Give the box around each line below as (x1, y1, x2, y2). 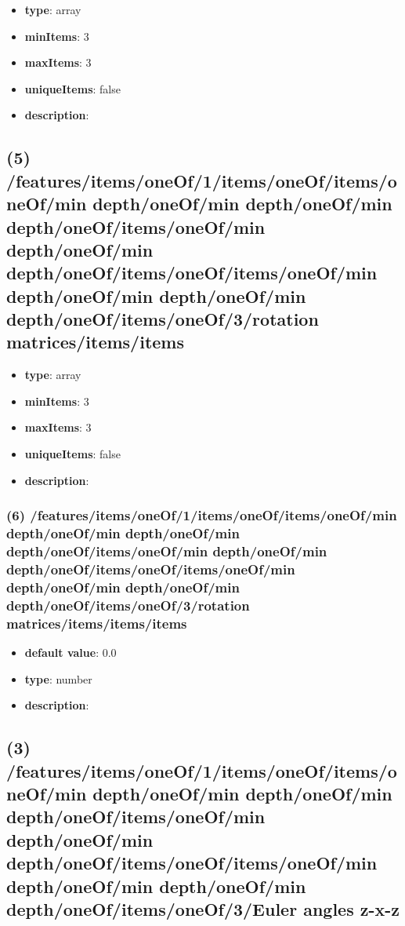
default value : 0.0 (24, 644, 117, 661)
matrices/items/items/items (6, 613, 187, 633)
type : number (24, 670, 92, 687)
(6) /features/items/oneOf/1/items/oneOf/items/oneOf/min (6, 505, 397, 525)
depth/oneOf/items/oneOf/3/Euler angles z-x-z (6, 896, 400, 921)
